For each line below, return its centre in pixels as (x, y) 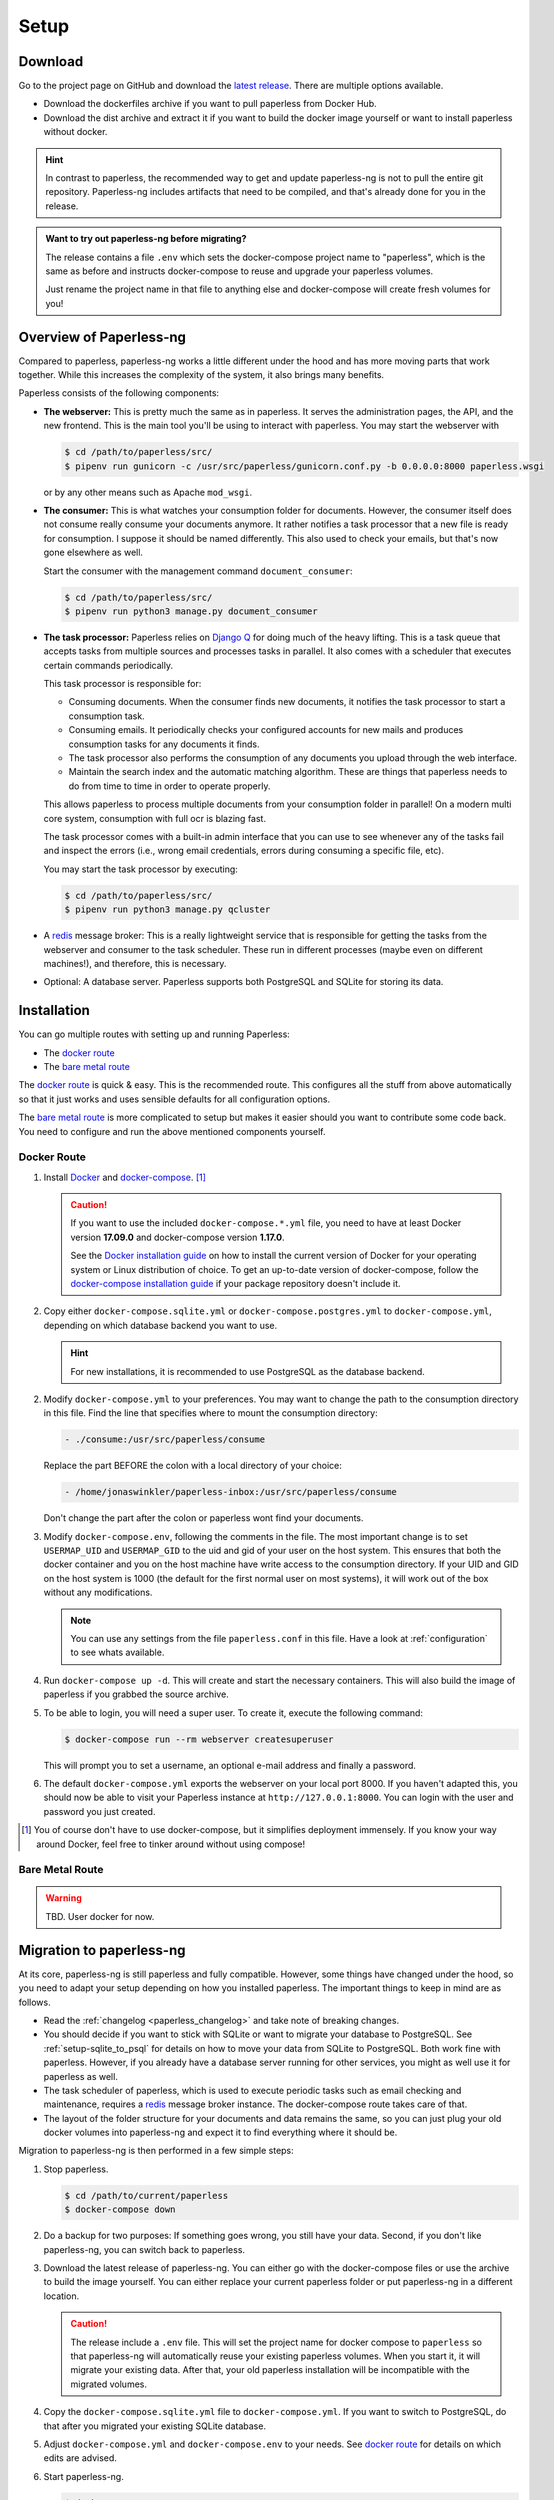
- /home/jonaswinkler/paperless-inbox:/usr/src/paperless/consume (230, 1492)
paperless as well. (81, 2076)
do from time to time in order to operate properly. (169, 786)
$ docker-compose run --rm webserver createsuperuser (199, 1739)
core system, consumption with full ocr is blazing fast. (155, 818)
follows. (34, 2002)
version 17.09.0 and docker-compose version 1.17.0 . (177, 1237)
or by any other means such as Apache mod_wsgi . (148, 492)
